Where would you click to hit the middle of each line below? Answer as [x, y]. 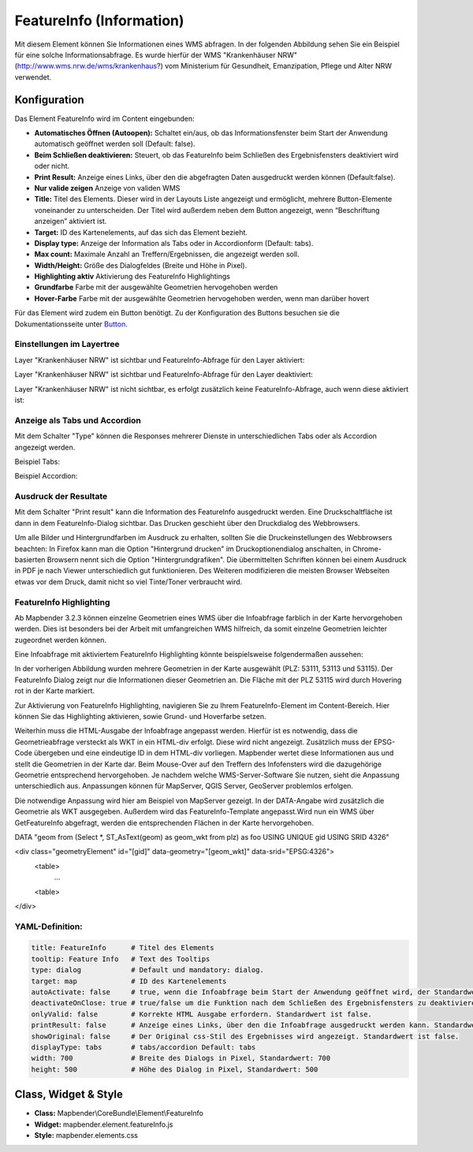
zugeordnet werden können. [60, 639]
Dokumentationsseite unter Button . [71, 324]
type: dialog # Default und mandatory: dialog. [147, 970]
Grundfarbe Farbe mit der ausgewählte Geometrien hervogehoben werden [156, 287]
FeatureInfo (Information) [99, 21]
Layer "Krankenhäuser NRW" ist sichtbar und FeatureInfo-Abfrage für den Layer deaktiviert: [164, 375]
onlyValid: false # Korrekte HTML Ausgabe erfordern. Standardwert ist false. [201, 1014]
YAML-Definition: [48, 926]
